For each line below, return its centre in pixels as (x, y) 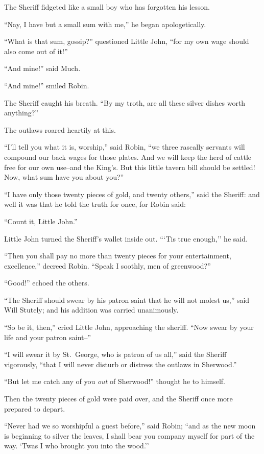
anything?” (21, 113)
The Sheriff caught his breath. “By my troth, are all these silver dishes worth (125, 102)
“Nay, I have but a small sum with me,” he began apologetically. (105, 24)
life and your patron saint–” (48, 337)
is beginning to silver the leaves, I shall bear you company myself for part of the (129, 435)
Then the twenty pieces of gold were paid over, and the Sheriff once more (118, 399)
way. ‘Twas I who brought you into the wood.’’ (77, 446)
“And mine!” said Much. (42, 68)
